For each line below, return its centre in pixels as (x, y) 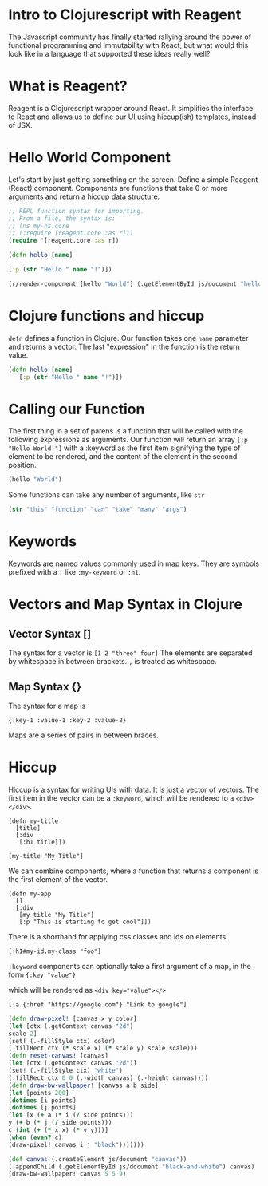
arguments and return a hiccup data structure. (84, 196)
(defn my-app (30, 894)
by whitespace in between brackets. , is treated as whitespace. (112, 662)
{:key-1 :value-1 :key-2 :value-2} (67, 720)
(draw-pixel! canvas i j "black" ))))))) (77, 1144)
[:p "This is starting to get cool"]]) (85, 922)
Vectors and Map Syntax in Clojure (126, 605)
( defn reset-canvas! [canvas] (59, 1056)
